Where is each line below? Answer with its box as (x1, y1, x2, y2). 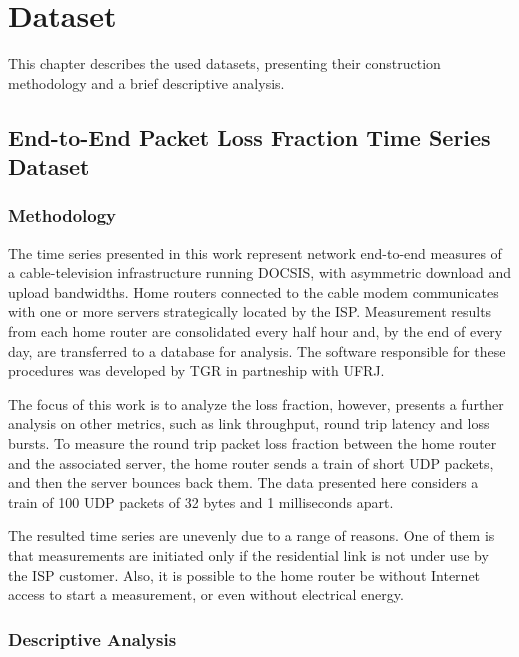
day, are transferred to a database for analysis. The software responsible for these (8, 340, 506, 361)
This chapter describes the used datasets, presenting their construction (8, 53, 441, 74)
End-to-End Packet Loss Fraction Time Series (8, 121, 491, 152)
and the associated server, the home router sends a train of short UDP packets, (8, 452, 494, 473)
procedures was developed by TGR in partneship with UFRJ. (8, 360, 385, 381)
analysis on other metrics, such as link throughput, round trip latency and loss (8, 413, 490, 434)
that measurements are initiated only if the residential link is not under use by (8, 545, 489, 566)
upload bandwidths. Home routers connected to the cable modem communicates (8, 281, 499, 302)
